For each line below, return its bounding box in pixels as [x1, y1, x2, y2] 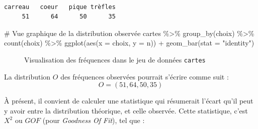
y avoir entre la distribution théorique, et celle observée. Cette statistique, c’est [4, 105, 248, 115]
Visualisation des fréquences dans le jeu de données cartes [24, 54, 206, 64]
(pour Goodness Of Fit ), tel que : [42, 115, 145, 125]
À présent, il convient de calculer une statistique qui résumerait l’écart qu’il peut [4, 95, 253, 106]
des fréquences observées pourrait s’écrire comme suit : [60, 71, 229, 81]
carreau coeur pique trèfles [4, 3, 116, 10]
